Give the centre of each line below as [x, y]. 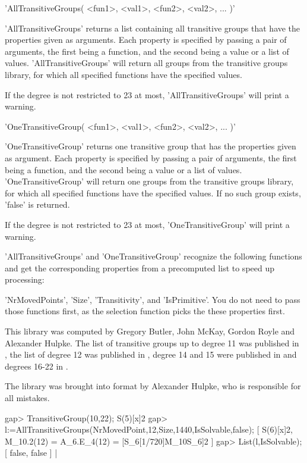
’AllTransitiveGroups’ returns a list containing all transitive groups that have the [153, 28]
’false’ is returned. [37, 204]
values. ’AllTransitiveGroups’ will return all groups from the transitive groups [146, 63]
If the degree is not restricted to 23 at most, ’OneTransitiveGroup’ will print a [147, 224]
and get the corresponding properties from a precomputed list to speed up [140, 268]
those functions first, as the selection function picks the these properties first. [145, 311]
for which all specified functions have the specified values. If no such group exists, [153, 193]
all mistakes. [27, 398]
